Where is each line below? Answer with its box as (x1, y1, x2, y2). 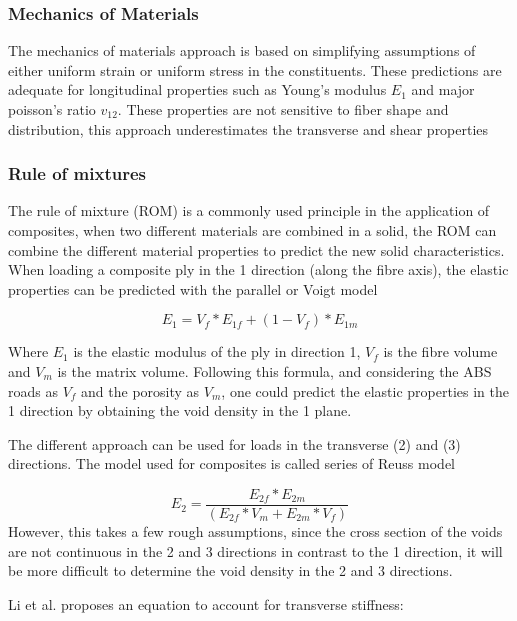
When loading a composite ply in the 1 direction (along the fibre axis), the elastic (8, 259, 509, 280)
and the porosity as (81, 380, 200, 401)
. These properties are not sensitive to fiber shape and (117, 99, 449, 119)
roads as (8, 380, 58, 401)
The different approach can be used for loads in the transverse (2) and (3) (8, 433, 461, 454)
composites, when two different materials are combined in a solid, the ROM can (8, 220, 497, 240)
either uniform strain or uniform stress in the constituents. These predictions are (8, 59, 502, 80)
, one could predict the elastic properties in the (221, 380, 509, 401)
